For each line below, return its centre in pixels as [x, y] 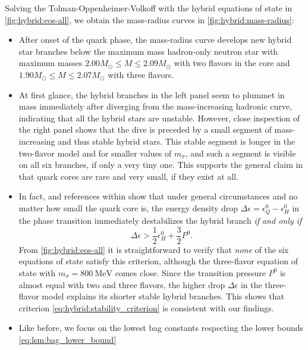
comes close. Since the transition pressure [190, 272]
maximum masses [51, 63]
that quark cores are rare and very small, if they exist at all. [128, 176]
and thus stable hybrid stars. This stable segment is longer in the [177, 141]
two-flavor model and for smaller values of [95, 153]
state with [37, 272]
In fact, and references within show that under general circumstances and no [158, 196]
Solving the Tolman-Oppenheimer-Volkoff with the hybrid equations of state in [149, 8]
